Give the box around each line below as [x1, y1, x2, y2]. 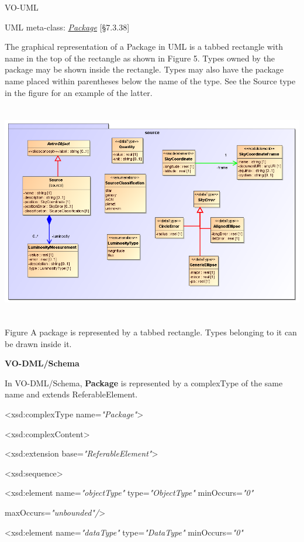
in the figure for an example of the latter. [5, 86, 153, 98]
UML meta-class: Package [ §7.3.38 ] [5, 20, 130, 33]
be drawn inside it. [5, 337, 72, 349]
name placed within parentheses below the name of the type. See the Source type [5, 74, 296, 87]
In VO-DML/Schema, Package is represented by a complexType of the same [5, 376, 283, 389]
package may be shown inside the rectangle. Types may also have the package [5, 63, 284, 76]
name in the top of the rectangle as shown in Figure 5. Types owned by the [5, 52, 275, 64]
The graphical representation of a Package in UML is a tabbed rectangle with [5, 40, 283, 53]
